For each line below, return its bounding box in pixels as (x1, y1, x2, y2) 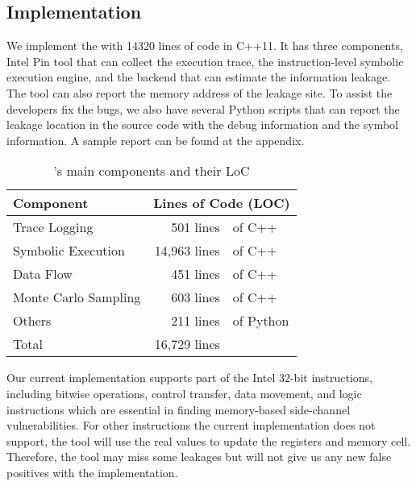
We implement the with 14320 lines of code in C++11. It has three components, (6, 37, 403, 54)
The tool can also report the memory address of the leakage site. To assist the (6, 84, 393, 101)
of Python (232, 311, 289, 330)
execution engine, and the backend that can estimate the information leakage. (6, 69, 391, 85)
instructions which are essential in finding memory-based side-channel (6, 401, 351, 417)
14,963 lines (154, 241, 220, 260)
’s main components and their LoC (53, 161, 250, 181)
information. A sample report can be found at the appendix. (6, 131, 305, 148)
